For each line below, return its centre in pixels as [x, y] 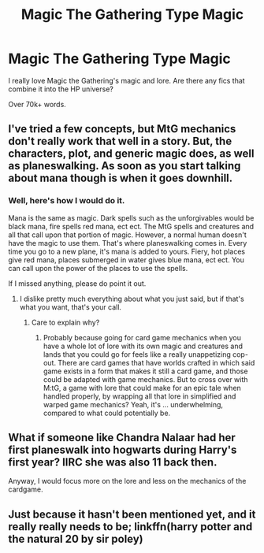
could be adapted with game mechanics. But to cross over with [145, 379]
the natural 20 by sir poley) [76, 538]
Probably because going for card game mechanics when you [142, 337]
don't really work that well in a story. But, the [120, 141]
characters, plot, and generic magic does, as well [131, 154]
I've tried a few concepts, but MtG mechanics [122, 129]
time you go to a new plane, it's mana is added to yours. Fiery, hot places [127, 251]
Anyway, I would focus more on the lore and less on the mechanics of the [127, 481]
